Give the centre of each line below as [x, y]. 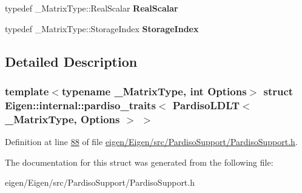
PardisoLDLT [206, 105]
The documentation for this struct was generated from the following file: [139, 162]
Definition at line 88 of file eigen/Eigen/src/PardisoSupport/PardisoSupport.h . [151, 142]
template [27, 91]
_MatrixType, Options [62, 119]
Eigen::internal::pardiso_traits [80, 105]
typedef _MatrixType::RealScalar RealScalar [92, 8]
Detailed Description [71, 61]
